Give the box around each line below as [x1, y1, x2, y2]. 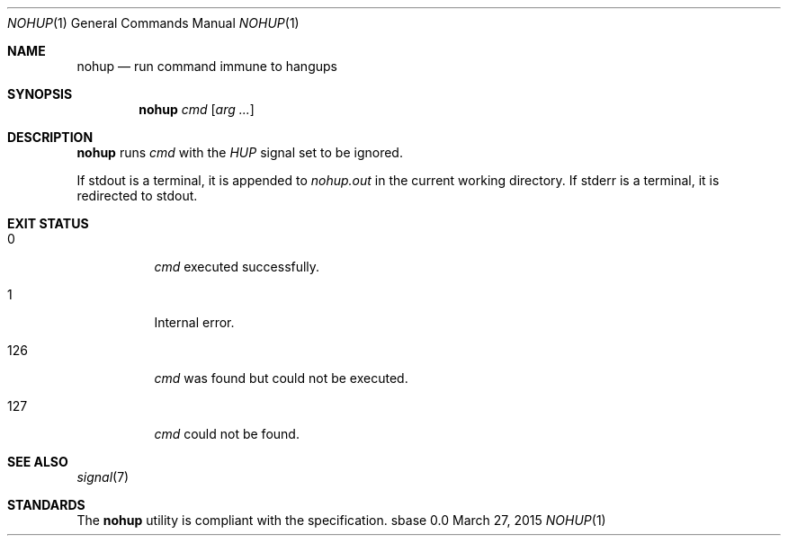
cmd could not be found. [154, 426, 300, 441]
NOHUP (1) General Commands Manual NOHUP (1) [7, 15, 300, 31]
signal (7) [76, 469, 130, 485]
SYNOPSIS [7, 86, 73, 102]
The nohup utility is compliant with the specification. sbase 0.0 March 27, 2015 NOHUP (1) [76, 512, 606, 528]
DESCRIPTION [7, 129, 94, 145]
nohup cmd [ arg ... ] [139, 102, 255, 117]
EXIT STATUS [7, 216, 89, 231]
